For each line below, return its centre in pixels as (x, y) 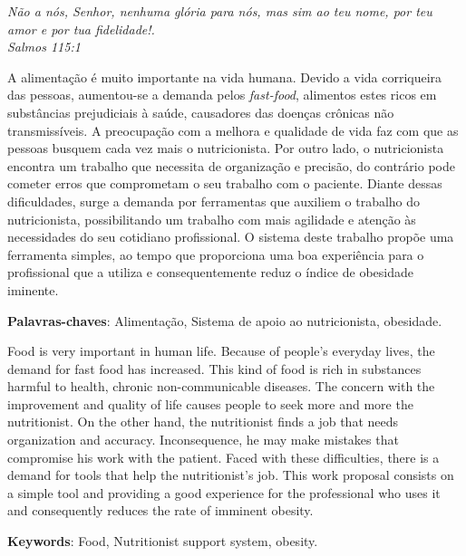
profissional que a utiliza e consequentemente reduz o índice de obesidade (210, 272)
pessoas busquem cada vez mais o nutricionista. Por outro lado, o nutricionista (226, 148)
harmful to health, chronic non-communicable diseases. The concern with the (221, 386)
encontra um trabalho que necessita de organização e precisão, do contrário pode (231, 165)
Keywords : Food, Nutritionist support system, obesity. (163, 541)
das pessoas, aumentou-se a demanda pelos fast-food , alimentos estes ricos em (222, 95)
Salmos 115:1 (44, 47)
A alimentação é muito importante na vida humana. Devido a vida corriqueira (225, 77)
